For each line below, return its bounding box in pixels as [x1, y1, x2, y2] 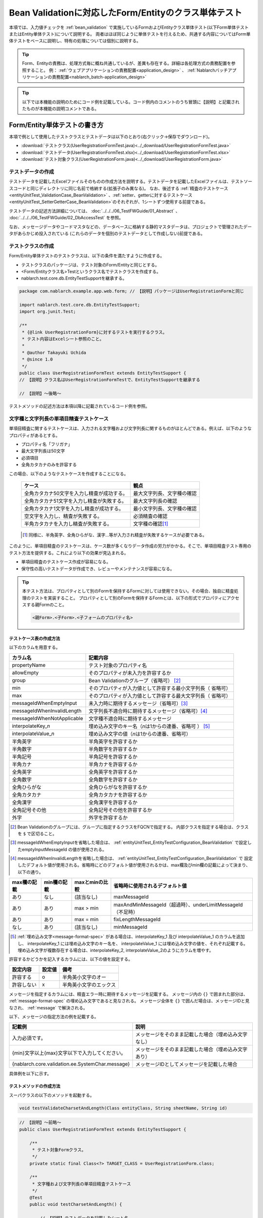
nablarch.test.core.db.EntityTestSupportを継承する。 [21, 275, 127, 281]
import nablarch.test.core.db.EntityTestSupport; [19, 302, 140, 308]
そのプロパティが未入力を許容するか [88, 669, 171, 676]
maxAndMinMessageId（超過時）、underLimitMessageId [113, 901, 243, 908]
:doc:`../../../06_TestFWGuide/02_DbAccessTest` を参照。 [9, 215, 124, 221]
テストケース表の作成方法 [9, 635, 60, 641]
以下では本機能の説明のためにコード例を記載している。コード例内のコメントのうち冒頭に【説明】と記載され [22, 99, 240, 105]
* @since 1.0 [22, 357, 53, 362]
